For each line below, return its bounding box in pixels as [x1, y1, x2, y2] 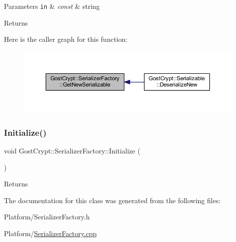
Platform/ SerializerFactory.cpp [4, 228, 97, 239]
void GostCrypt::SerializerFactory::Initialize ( [4, 146, 141, 156]
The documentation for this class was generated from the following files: [4, 195, 221, 205]
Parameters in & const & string [4, 1, 100, 11]
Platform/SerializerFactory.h [4, 212, 90, 222]
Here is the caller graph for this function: [4, 34, 128, 44]
